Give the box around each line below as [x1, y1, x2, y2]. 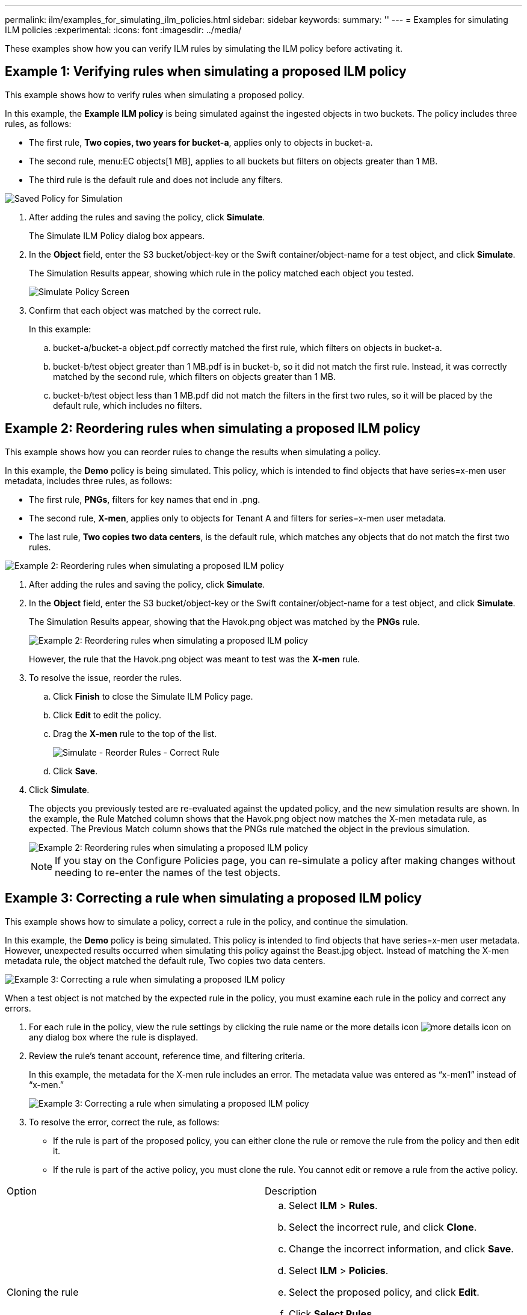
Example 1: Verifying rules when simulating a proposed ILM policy [5, 64, 407, 79]
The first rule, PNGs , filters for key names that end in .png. [29, 494, 260, 505]
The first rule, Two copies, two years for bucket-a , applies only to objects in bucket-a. [29, 137, 373, 148]
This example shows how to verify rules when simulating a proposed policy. [5, 89, 304, 100]
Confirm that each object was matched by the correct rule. [29, 305, 261, 316]
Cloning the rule [7, 1285, 79, 1298]
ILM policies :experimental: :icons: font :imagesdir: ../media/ [5, 25, 242, 35]
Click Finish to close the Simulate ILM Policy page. [53, 691, 253, 701]
